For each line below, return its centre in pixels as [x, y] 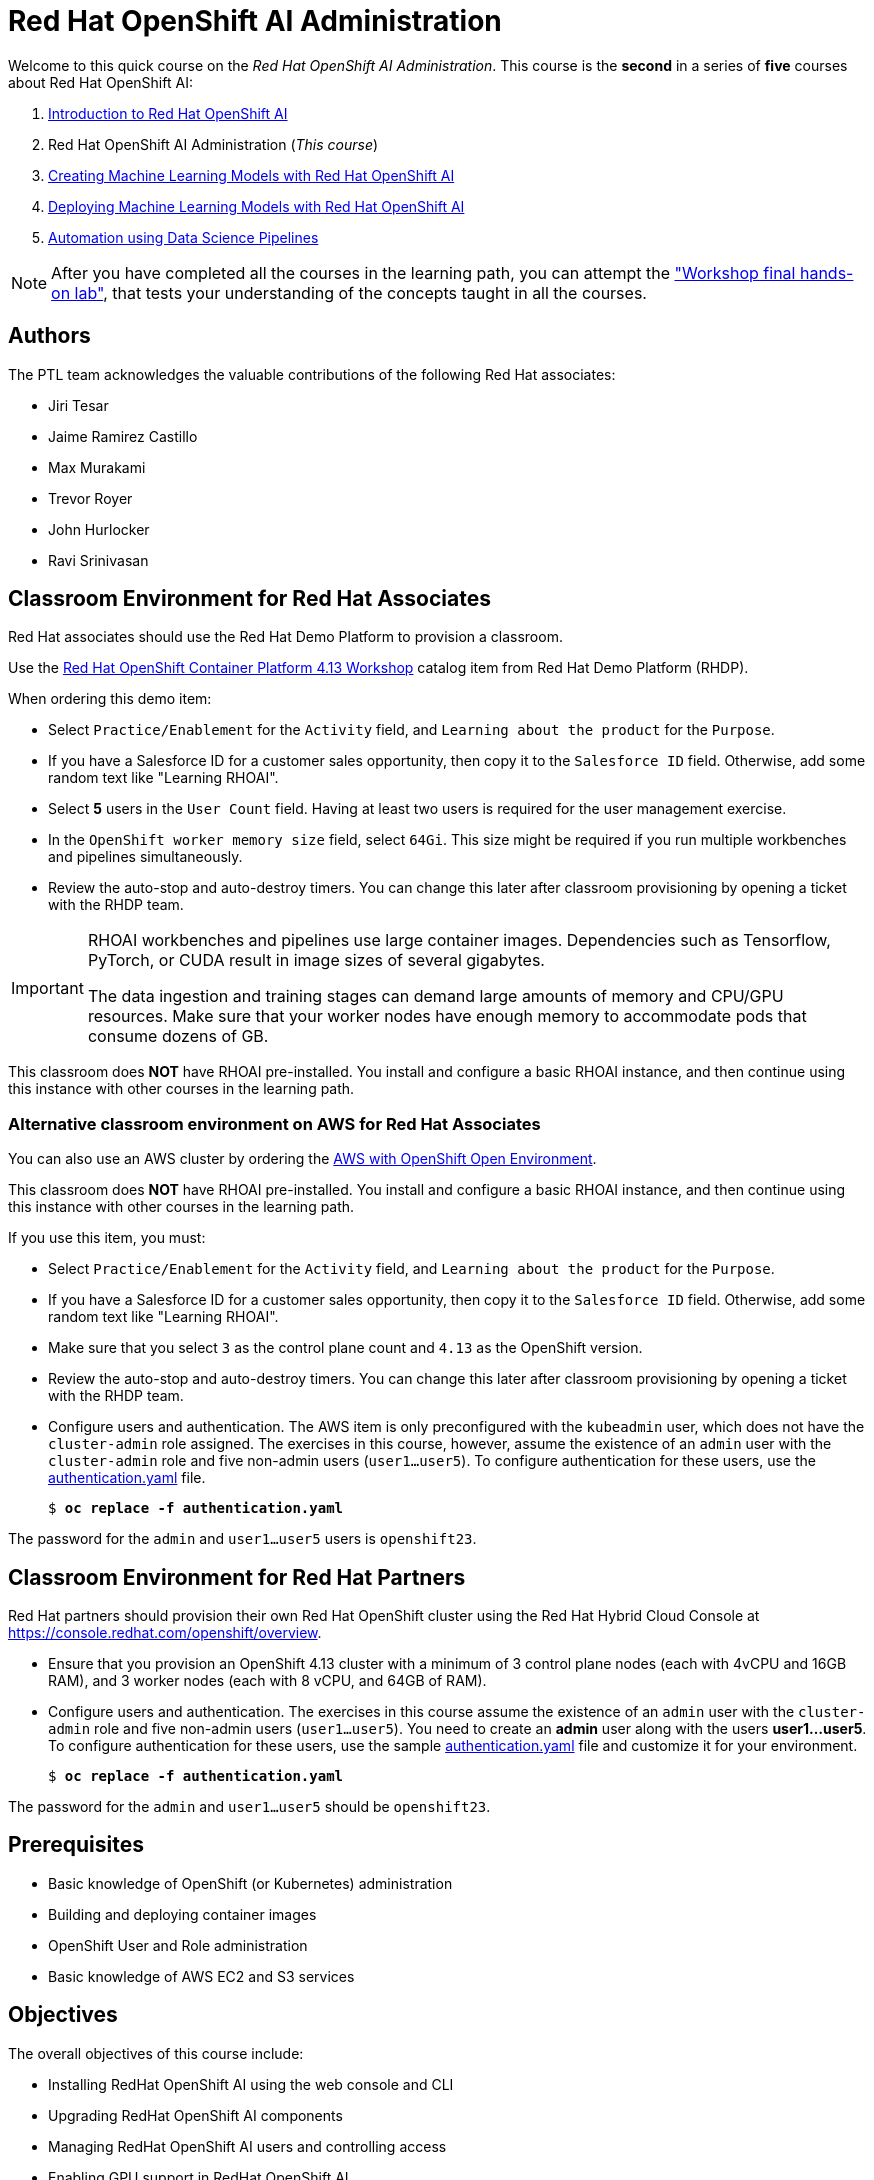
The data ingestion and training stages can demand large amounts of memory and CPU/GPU [435, 996]
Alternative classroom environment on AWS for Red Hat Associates [274, 1123]
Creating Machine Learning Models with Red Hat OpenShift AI [251, 175]
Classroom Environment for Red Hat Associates [249, 599]
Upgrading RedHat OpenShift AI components [195, 2115]
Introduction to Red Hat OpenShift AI [168, 113]
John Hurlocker [99, 529]
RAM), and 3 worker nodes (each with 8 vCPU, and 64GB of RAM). [267, 1681]
